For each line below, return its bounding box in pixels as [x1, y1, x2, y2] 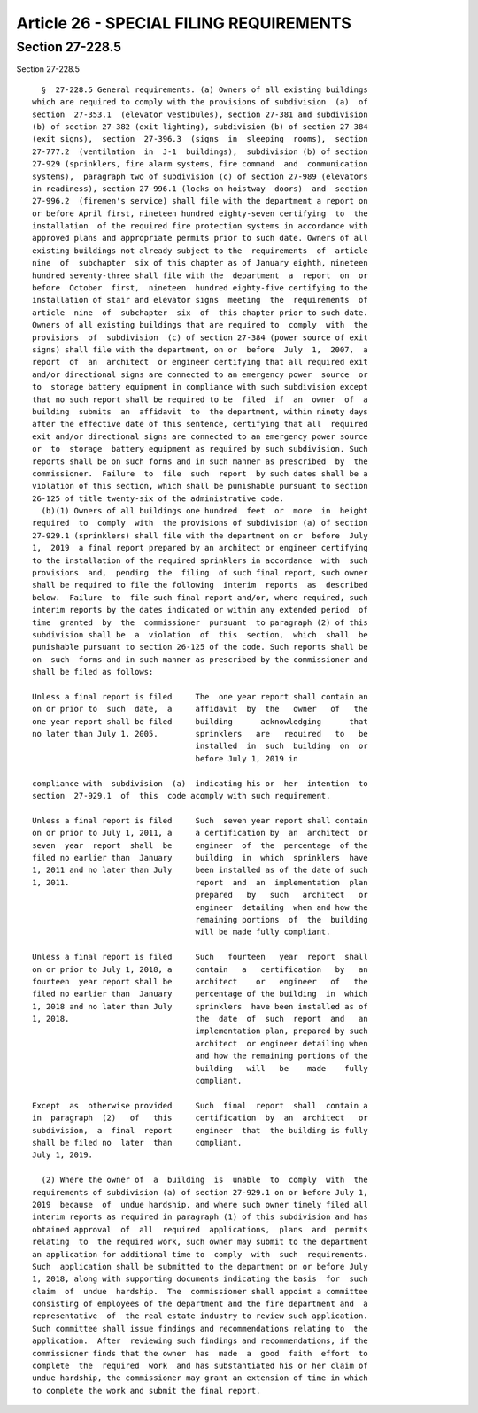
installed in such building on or [195, 741, 368, 752]
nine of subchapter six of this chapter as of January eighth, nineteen [32, 258, 368, 268]
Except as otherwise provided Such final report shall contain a [32, 1100, 368, 1110]
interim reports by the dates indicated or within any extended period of [32, 605, 368, 615]
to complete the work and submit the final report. [32, 1386, 261, 1395]
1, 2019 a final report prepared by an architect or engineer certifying [32, 543, 368, 553]
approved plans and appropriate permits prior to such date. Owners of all [32, 233, 368, 243]
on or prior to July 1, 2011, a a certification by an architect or [32, 828, 368, 838]
